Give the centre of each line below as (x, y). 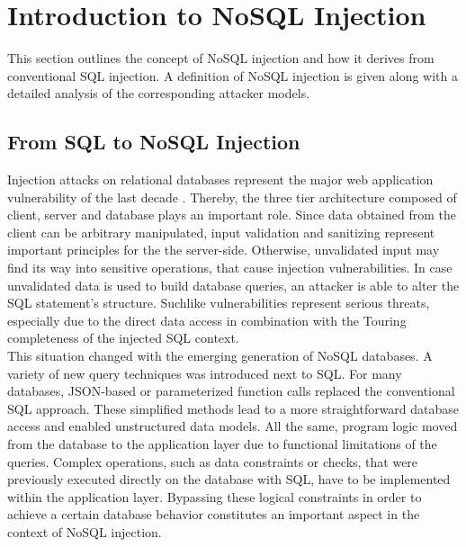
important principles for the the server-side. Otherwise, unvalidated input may (224, 250)
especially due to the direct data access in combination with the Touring (207, 320)
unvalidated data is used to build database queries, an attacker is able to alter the (233, 285)
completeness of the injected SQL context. (123, 338)
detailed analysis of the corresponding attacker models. (159, 93)
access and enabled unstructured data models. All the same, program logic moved (233, 426)
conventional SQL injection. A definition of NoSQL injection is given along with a (233, 75)
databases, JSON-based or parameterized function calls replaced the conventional (231, 391)
